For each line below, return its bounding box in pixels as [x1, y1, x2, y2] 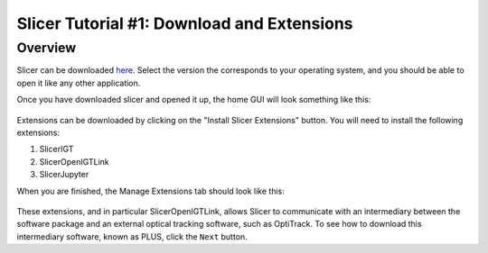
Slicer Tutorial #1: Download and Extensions [16, 14, 353, 33]
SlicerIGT [39, 144, 74, 155]
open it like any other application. [16, 77, 141, 88]
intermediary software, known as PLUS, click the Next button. [16, 230, 248, 242]
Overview [16, 40, 77, 56]
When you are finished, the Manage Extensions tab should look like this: [16, 185, 285, 196]
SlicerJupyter [39, 169, 89, 180]
